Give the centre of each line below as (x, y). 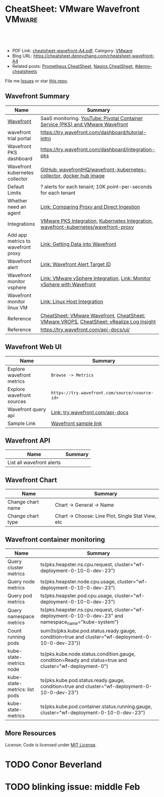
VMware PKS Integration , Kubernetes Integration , (97, 221)
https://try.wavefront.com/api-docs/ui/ (85, 329)
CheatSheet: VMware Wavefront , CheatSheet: (93, 315)
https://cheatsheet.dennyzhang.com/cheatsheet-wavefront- (94, 56)
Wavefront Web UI (33, 347)
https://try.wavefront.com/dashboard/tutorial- (93, 132)
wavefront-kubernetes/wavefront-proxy (87, 227)
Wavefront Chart (31, 480)
